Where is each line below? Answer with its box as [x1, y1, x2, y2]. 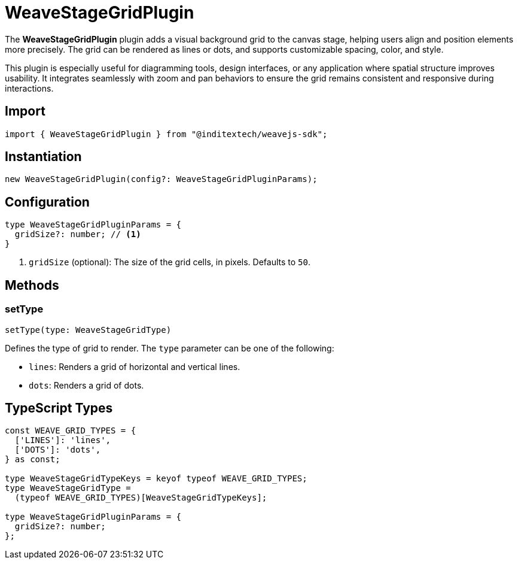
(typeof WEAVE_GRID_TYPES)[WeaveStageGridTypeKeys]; [14, 493, 267, 503]
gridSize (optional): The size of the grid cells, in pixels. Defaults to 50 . [29, 257, 310, 268]
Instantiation [5, 149, 82, 165]
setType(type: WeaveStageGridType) [5, 325, 172, 335]
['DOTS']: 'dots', [14, 445, 101, 455]
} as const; [5, 454, 60, 465]
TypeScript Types [5, 400, 113, 416]
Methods [5, 277, 59, 293]
